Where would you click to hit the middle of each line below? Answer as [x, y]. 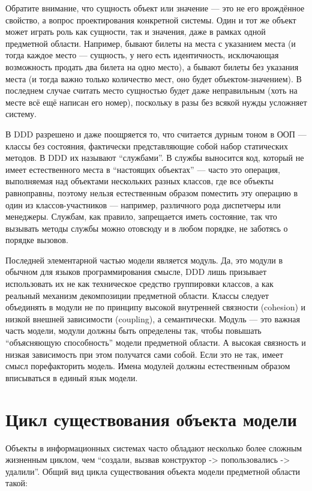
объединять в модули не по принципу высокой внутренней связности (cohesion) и [156, 307]
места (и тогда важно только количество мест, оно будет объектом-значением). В [154, 78]
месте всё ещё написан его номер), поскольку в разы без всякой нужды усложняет [156, 102]
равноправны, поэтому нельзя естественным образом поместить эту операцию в [152, 192]
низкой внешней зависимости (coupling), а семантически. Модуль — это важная [153, 318]
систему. [21, 114]
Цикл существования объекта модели [151, 419]
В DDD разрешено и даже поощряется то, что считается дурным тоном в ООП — [156, 134]
